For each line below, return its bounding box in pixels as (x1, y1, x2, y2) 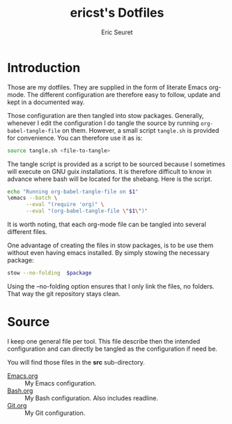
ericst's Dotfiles (70, 5, 164, 21)
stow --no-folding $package (7, 270, 92, 277)
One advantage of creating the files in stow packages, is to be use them (7, 241, 214, 249)
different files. (7, 228, 47, 236)
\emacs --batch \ (7, 194, 58, 202)
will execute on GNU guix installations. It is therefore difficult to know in (7, 167, 212, 175)
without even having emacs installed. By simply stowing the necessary (7, 249, 210, 257)
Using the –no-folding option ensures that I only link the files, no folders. (7, 282, 215, 291)
